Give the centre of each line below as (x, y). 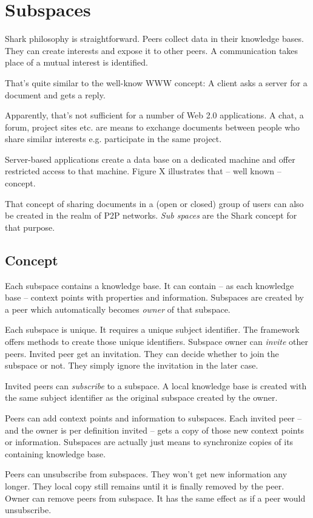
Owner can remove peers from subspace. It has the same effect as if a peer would (155, 498)
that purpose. (30, 227)
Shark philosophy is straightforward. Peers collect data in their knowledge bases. (154, 39)
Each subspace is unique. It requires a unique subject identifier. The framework (152, 329)
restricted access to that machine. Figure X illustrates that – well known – (143, 171)
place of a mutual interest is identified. (76, 62)
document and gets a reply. (55, 94)
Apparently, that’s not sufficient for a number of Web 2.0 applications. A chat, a (154, 115)
